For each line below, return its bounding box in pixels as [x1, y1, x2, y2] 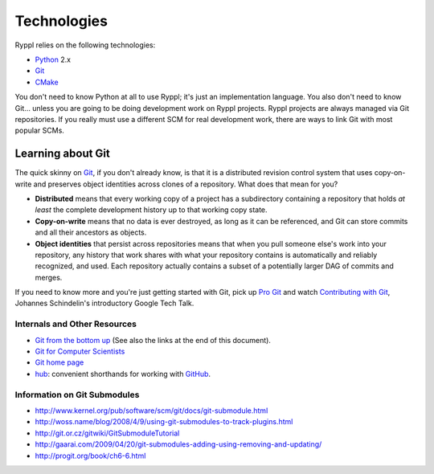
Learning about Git [14, 147, 110, 161]
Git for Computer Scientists [35, 346, 125, 357]
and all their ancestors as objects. [35, 227, 147, 237]
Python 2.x [35, 55, 72, 64]
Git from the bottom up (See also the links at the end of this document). [35, 335, 271, 345]
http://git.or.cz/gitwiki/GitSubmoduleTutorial [35, 428, 180, 438]
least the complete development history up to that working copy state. [35, 205, 268, 215]
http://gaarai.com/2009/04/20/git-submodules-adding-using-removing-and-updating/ [35, 439, 322, 449]
